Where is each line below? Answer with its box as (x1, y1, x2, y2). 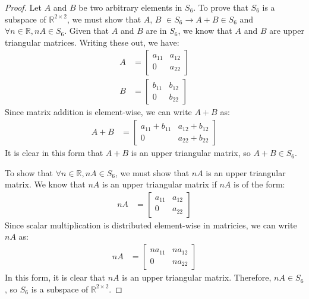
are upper (269, 24, 305, 37)
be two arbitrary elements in (78, 1, 182, 13)
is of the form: (234, 178, 285, 190)
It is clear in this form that (5, 147, 103, 159)
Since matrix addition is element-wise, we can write (5, 106, 192, 118)
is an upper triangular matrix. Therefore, (122, 271, 272, 284)
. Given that (64, 24, 109, 37)
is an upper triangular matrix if (102, 178, 217, 190)
